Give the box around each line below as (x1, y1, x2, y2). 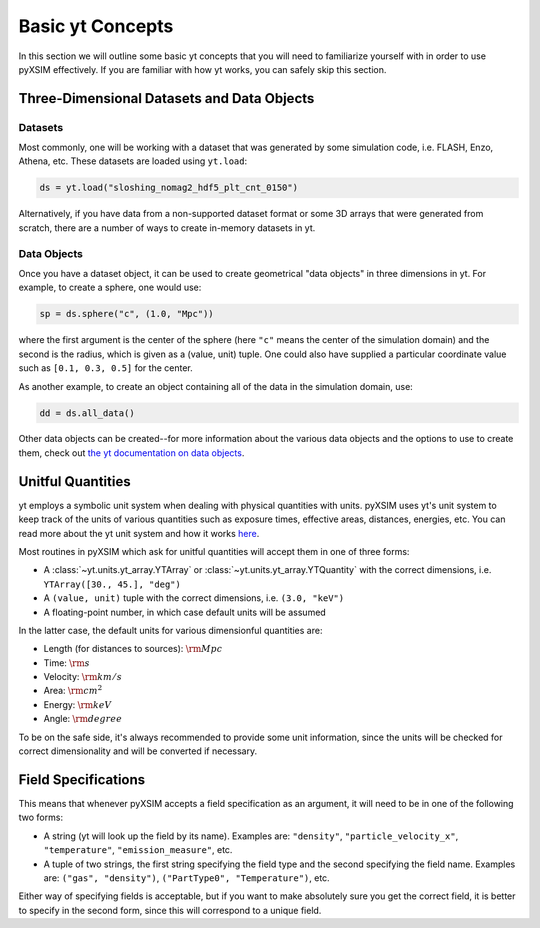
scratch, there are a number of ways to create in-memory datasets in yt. (18, 221, 316, 234)
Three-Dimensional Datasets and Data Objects (18, 90, 315, 107)
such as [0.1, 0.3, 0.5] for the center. (18, 362, 194, 374)
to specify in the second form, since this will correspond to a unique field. (18, 904, 322, 916)
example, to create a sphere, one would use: (18, 281, 202, 294)
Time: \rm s (43, 656, 90, 669)
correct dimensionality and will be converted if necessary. (18, 745, 258, 757)
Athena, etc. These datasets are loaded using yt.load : (18, 155, 248, 167)
